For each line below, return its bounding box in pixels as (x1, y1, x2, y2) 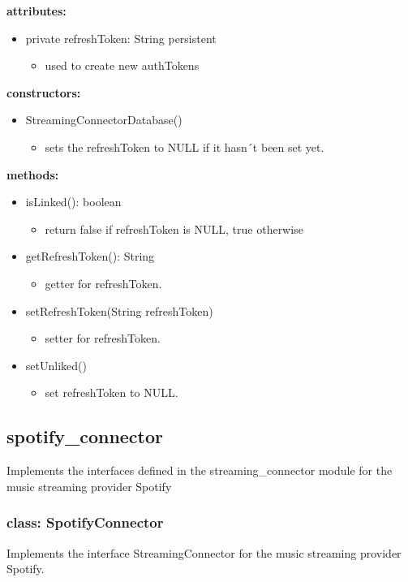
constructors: (6, 84, 81, 101)
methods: (6, 166, 59, 183)
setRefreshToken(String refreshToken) (25, 302, 213, 319)
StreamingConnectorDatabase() (25, 111, 183, 128)
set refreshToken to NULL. (45, 384, 178, 401)
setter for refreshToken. (45, 330, 161, 347)
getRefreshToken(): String (25, 248, 155, 265)
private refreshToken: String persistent (25, 29, 217, 46)
